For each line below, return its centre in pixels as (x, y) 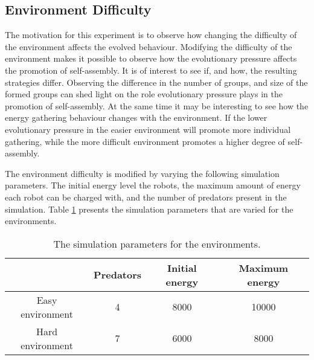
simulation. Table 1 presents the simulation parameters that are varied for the (149, 209)
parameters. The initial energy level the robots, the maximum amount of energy (153, 185)
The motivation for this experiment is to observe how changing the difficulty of (151, 35)
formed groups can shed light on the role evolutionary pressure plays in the (144, 94)
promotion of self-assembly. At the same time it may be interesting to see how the (157, 105)
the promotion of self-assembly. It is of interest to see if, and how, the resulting (151, 70)
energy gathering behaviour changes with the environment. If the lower (136, 117)
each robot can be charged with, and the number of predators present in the (146, 197)
